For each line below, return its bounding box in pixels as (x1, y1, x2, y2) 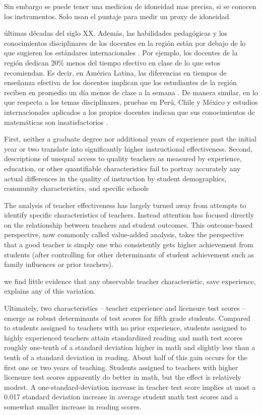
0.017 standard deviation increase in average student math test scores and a (4, 391, 238, 402)
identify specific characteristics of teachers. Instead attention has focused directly (4, 210, 254, 220)
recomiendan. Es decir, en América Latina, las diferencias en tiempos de (4, 67, 227, 78)
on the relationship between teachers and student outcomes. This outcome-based (4, 219, 253, 230)
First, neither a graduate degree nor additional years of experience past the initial (4, 133, 256, 144)
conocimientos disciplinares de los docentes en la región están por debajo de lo (4, 37, 246, 48)
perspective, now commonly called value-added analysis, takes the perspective (4, 229, 244, 240)
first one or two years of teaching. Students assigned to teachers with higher (4, 362, 238, 372)
